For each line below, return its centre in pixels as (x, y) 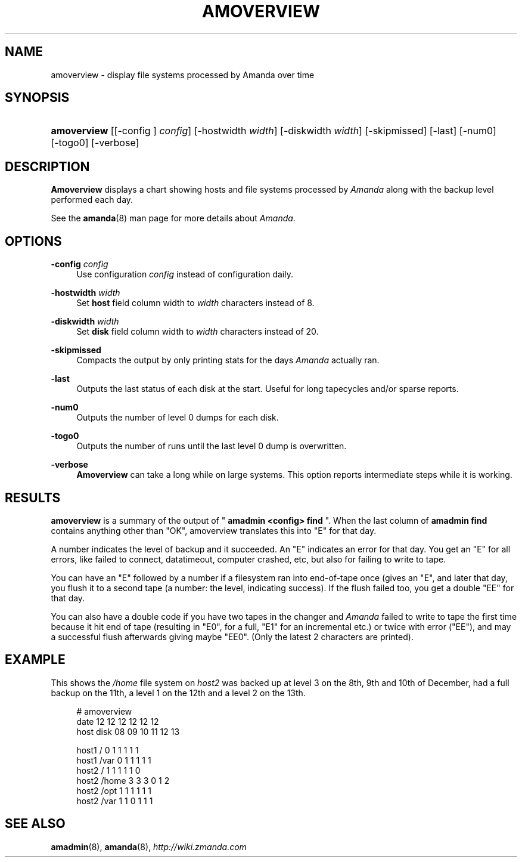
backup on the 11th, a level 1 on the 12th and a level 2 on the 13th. (178, 693)
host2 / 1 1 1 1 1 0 (108, 770)
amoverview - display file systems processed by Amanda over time (183, 75)
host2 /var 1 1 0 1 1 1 (115, 801)
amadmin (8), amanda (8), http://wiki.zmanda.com (149, 846)
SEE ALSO (35, 824)
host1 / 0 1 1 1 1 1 (108, 750)
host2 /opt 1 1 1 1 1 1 (114, 790)
